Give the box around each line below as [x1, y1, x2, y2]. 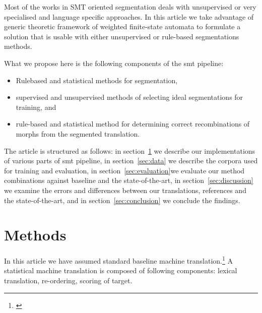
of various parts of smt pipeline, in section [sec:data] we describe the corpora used [4, 155, 258, 166]
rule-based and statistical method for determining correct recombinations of [16, 118, 250, 129]
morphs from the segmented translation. [16, 128, 140, 139]
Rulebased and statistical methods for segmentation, [16, 75, 178, 85]
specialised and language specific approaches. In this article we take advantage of [4, 11, 254, 22]
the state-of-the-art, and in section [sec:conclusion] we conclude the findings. [4, 195, 240, 205]
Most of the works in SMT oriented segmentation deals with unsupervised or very [4, 2, 256, 12]
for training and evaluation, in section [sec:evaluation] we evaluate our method [4, 165, 245, 175]
